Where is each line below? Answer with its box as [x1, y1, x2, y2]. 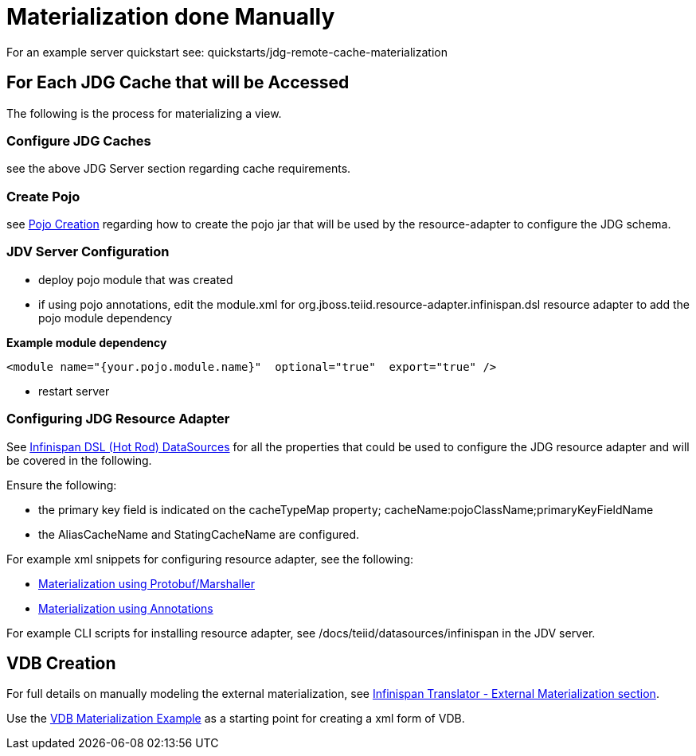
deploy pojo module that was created [38, 272, 233, 286]
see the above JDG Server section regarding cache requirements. [6, 162, 351, 176]
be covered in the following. [6, 453, 152, 467]
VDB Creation [6, 653, 116, 674]
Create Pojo [6, 188, 80, 205]
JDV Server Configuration [6, 244, 170, 260]
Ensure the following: [6, 477, 117, 492]
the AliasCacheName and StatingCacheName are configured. [38, 527, 360, 541]
